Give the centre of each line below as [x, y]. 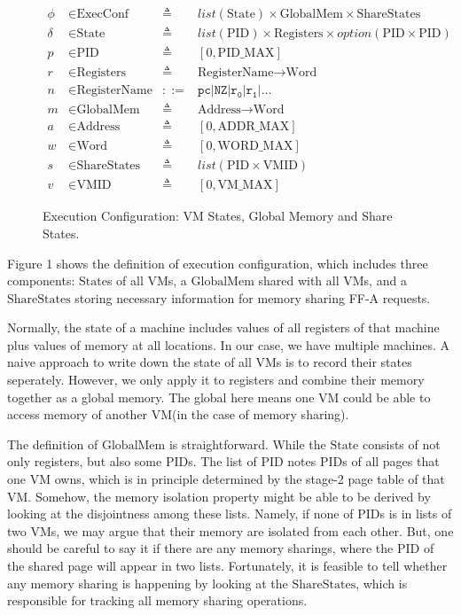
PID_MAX [246, 54]
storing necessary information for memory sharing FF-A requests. [253, 297]
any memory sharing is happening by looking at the [148, 583]
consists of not [401, 444]
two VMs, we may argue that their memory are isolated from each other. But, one [230, 530]
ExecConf [102, 15]
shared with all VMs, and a [332, 280]
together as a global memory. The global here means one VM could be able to [219, 397]
